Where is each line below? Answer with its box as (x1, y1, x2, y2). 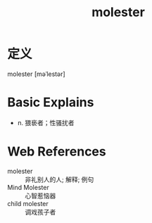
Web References (7, 144, 107, 160)
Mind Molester (7, 183, 49, 191)
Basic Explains (7, 94, 94, 110)
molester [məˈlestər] (7, 70, 65, 78)
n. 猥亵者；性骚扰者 (17, 118, 75, 127)
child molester (7, 199, 49, 208)
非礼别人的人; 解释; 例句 (25, 175, 94, 184)
